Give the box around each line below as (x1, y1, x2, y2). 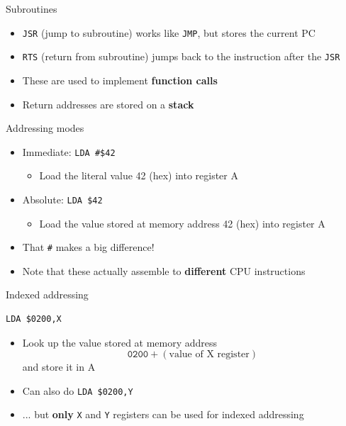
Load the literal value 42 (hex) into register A (39, 168, 238, 183)
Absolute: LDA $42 (22, 191, 103, 206)
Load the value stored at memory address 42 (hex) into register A (39, 215, 325, 230)
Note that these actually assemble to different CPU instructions (22, 263, 306, 278)
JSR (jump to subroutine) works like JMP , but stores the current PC (22, 25, 316, 40)
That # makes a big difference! (22, 240, 155, 254)
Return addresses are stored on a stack (22, 96, 194, 111)
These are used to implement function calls (22, 72, 218, 87)
